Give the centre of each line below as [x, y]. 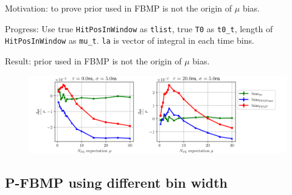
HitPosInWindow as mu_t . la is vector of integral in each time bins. [130, 40]
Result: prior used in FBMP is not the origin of [93, 60]
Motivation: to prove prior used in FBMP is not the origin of [119, 8]
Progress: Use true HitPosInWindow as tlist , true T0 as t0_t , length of [139, 28]
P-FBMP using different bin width [116, 182]
